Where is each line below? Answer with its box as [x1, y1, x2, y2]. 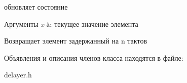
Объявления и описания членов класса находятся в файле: [4, 52, 183, 63]
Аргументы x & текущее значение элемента [4, 18, 138, 29]
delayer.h [4, 69, 32, 80]
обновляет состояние [4, 2, 68, 12]
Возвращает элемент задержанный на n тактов [4, 35, 147, 46]
